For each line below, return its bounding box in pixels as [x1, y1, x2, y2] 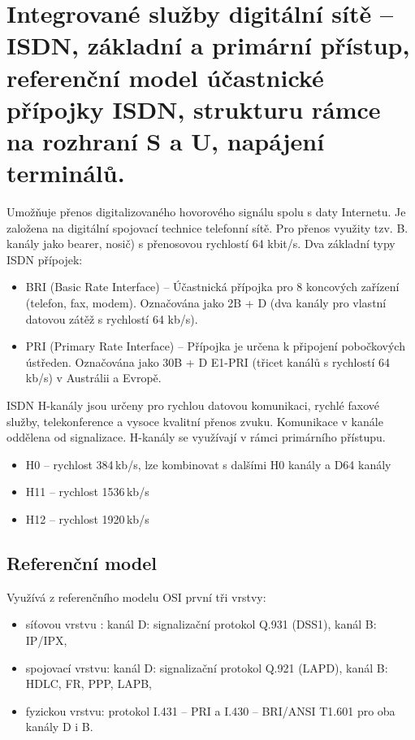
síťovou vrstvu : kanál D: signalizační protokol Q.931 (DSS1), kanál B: [25, 616, 377, 633]
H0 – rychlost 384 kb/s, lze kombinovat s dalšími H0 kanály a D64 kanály [25, 455, 391, 472]
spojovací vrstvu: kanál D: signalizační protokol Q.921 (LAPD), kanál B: [25, 659, 388, 676]
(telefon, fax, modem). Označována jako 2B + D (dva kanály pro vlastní [25, 294, 387, 311]
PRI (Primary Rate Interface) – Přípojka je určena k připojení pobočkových [25, 337, 405, 355]
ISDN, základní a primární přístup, [6, 28, 410, 62]
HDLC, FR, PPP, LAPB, [25, 675, 152, 692]
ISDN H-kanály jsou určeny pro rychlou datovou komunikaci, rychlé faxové [6, 397, 379, 413]
